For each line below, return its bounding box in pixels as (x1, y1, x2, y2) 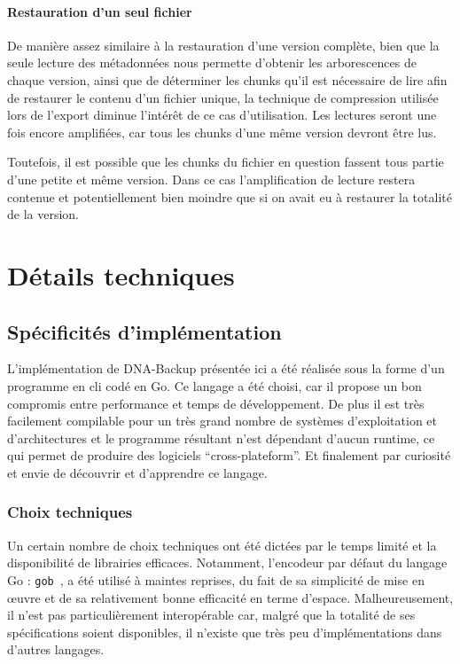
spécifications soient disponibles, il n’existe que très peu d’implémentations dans (7, 622, 442, 641)
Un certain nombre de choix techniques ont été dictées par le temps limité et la (7, 535, 437, 554)
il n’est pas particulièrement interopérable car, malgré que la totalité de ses (7, 605, 416, 624)
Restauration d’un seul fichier (7, 2, 192, 20)
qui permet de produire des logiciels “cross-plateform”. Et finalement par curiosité (7, 446, 451, 465)
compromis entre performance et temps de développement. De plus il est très (7, 394, 425, 412)
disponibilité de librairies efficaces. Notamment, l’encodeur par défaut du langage (7, 553, 448, 572)
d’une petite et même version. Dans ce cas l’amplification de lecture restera (7, 169, 416, 188)
